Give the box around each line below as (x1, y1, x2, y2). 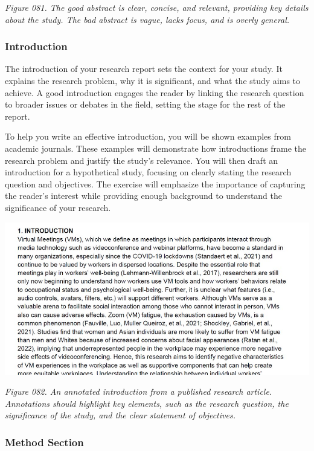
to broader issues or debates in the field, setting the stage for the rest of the (5, 98, 286, 111)
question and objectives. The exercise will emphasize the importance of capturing (5, 177, 306, 190)
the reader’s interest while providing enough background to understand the (5, 189, 283, 202)
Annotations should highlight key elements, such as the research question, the (5, 397, 289, 409)
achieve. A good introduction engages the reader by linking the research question (5, 86, 304, 99)
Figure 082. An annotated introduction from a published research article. (5, 385, 272, 398)
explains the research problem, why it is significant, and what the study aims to (5, 74, 301, 86)
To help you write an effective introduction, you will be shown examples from (5, 130, 291, 143)
